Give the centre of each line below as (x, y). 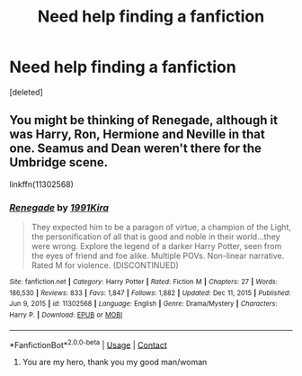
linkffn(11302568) (42, 184)
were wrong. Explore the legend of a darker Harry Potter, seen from (156, 246)
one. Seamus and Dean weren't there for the (136, 149)
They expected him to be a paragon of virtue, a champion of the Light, (161, 228)
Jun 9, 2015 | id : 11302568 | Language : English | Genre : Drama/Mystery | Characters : (143, 304)
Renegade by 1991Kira (59, 207)
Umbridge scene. (59, 162)
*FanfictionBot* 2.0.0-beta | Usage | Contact (89, 344)
